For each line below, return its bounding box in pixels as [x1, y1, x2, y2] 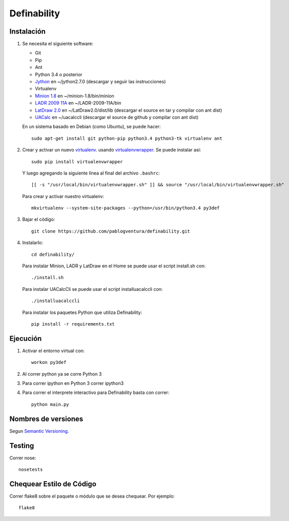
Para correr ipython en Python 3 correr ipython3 [22, 380, 124, 386]
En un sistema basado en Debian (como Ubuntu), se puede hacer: [22, 123, 161, 130]
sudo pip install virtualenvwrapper [31, 159, 123, 164]
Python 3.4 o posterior [35, 71, 83, 78]
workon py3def [31, 360, 66, 365]
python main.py [31, 401, 69, 407]
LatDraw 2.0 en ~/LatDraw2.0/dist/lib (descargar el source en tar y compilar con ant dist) [35, 107, 222, 113]
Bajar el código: [22, 216, 56, 222]
